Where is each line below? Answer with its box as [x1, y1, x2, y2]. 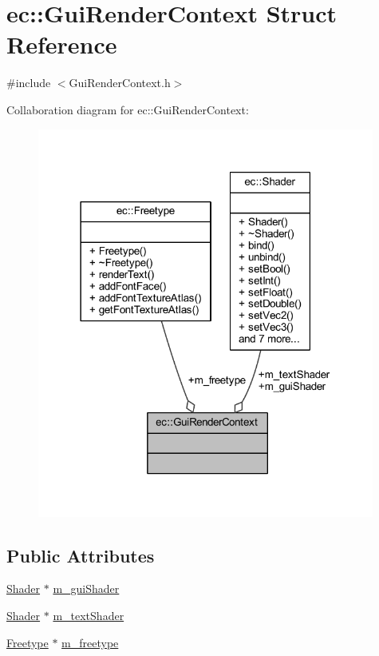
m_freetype [61, 634, 119, 650]
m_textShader [53, 607, 124, 624]
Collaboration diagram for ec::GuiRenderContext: [6, 101, 249, 117]
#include [6, 74, 51, 91]
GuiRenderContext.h [69, 74, 171, 91]
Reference [6, 28, 117, 61]
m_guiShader [53, 580, 120, 597]
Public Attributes [6, 543, 155, 567]
